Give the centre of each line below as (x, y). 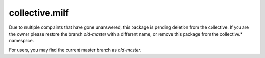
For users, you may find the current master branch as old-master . (75, 50)
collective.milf (39, 13)
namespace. (22, 41)
